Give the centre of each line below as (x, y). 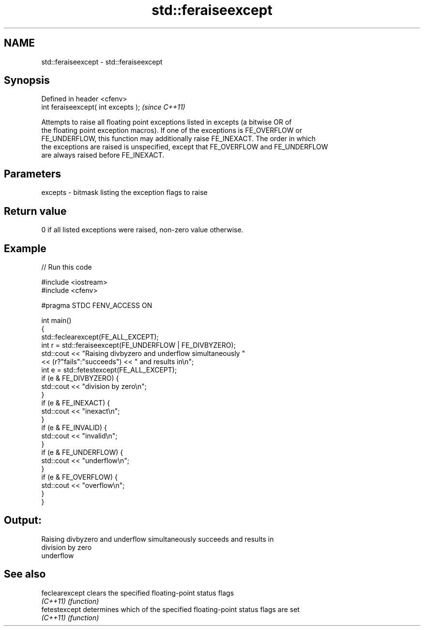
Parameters (32, 174)
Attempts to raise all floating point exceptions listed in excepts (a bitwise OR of (167, 122)
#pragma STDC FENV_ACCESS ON (97, 305)
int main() (56, 320)
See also (25, 574)
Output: (23, 520)
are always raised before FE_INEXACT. (103, 155)
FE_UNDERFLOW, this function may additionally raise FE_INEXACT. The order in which (179, 139)
